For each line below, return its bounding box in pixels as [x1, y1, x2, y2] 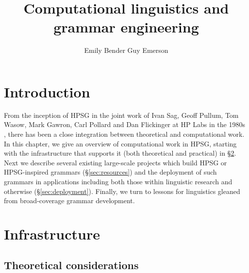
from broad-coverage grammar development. [4, 195, 135, 206]
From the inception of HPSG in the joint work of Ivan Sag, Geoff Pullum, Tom [4, 110, 239, 120]
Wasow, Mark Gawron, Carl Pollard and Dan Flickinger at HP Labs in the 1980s [4, 119, 245, 129]
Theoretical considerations [4, 257, 139, 272]
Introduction [4, 81, 90, 101]
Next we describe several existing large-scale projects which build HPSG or [4, 157, 227, 167]
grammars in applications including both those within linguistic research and [4, 177, 232, 186]
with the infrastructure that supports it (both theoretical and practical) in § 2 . [4, 148, 236, 158]
